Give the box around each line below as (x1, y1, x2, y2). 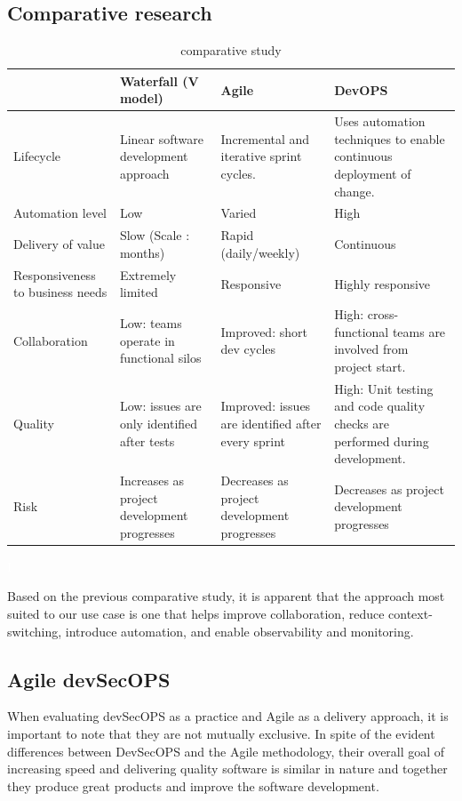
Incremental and (220, 129, 310, 148)
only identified (119, 413, 198, 432)
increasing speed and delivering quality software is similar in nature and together (7, 759, 448, 778)
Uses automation (334, 112, 426, 131)
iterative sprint (220, 147, 302, 165)
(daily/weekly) (220, 243, 300, 261)
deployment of (334, 164, 411, 183)
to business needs (13, 283, 108, 301)
